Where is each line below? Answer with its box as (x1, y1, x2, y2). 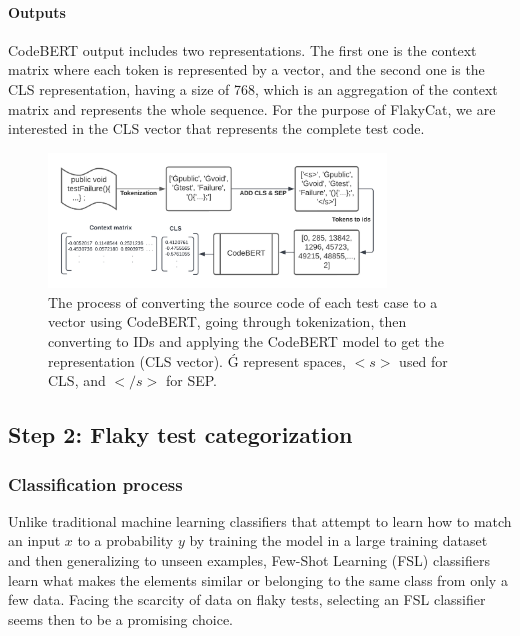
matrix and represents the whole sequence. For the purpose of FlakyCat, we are (8, 98, 496, 119)
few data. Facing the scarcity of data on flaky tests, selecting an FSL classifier (8, 589, 486, 610)
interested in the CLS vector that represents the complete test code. (8, 118, 425, 139)
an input (8, 530, 61, 551)
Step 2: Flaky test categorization (8, 419, 353, 450)
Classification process (8, 471, 183, 496)
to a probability (77, 530, 174, 551)
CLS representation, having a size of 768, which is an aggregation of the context (8, 78, 498, 99)
